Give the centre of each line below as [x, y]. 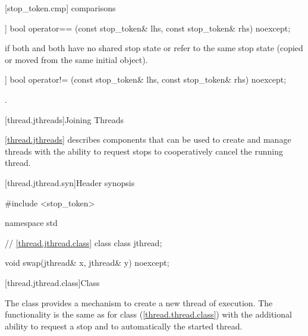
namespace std [31, 223]
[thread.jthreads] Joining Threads [65, 119]
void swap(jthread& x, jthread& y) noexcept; [87, 263]
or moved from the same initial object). [76, 59]
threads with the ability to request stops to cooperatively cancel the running [144, 151]
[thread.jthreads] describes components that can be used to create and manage [148, 139]
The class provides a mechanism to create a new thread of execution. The [139, 302]
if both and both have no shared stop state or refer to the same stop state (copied [154, 48]
